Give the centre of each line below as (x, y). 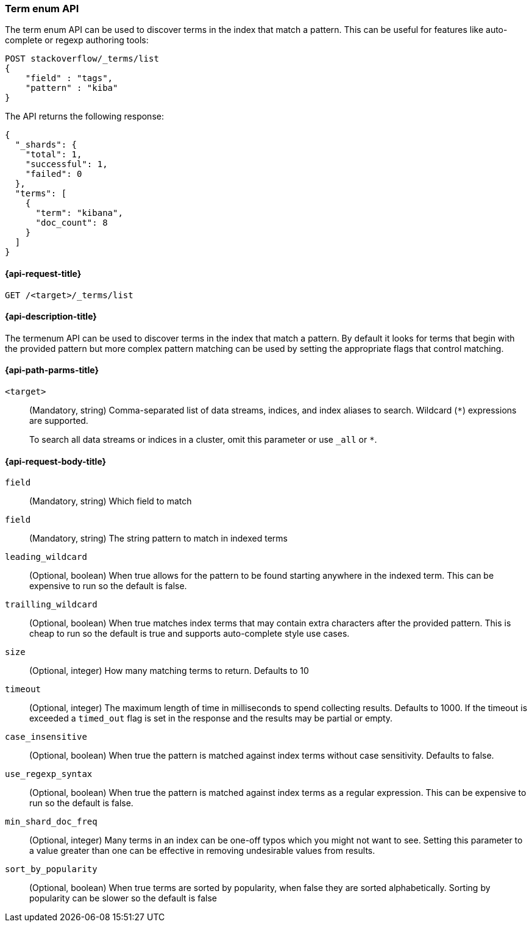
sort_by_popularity (51, 869)
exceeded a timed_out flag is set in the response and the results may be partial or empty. (211, 718)
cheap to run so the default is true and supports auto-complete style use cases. (190, 634)
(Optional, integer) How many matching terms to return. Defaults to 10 (169, 671)
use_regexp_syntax (49, 774)
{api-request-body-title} (56, 461)
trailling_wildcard (51, 605)
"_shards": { (46, 145)
